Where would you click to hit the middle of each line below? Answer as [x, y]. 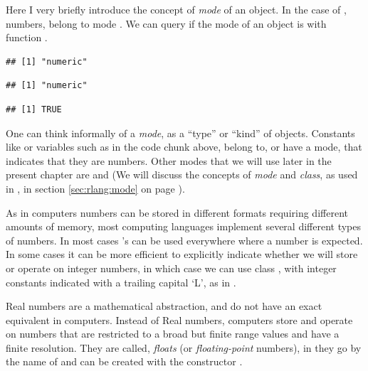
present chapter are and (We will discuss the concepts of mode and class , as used [182, 174]
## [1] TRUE [34, 109]
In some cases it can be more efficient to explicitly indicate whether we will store [182, 254]
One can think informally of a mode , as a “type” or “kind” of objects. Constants [180, 133]
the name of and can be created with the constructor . [124, 361]
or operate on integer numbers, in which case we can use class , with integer [171, 268]
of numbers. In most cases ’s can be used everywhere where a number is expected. [184, 240]
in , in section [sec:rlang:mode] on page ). [95, 188]
